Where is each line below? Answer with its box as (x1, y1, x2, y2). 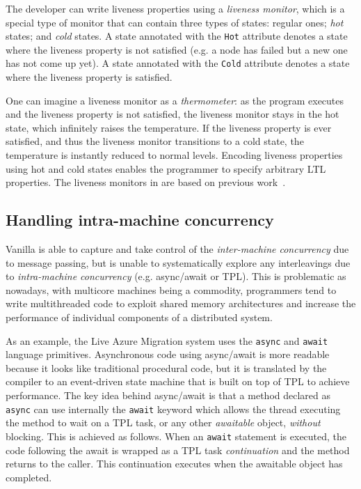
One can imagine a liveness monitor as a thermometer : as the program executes (6, 93, 344, 107)
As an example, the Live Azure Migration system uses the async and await (6, 333, 328, 348)
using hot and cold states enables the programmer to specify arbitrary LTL (6, 161, 326, 176)
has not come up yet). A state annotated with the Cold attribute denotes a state (6, 56, 350, 70)
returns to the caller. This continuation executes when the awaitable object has (6, 456, 343, 471)
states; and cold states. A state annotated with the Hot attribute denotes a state (6, 29, 348, 43)
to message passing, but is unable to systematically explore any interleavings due (6, 255, 351, 270)
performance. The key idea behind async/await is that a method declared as (6, 388, 330, 403)
